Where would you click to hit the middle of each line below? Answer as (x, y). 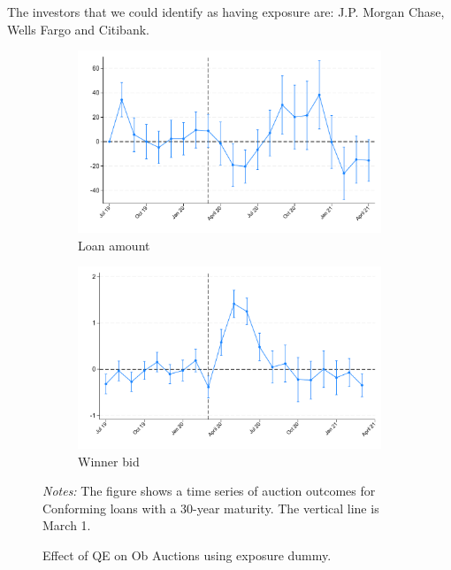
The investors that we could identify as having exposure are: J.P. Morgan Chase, (226, 12)
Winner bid (109, 461)
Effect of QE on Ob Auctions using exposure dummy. (187, 555)
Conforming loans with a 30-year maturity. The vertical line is (211, 508)
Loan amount (114, 245)
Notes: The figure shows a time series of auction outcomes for (209, 491)
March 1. (67, 525)
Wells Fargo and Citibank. (78, 29)
